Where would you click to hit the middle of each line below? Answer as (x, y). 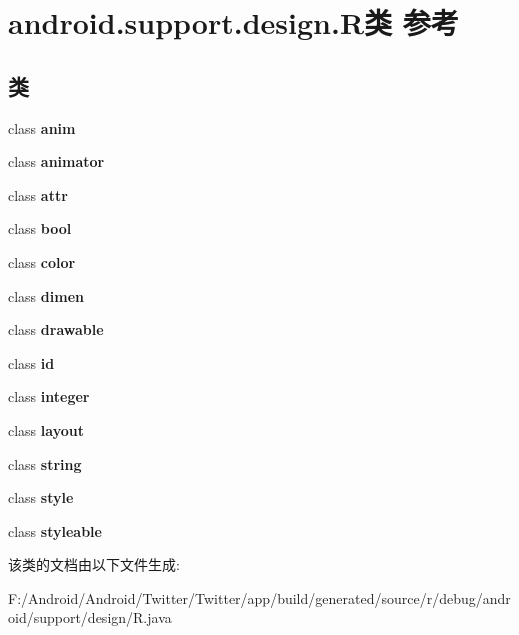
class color (42, 261)
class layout (46, 429)
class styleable (55, 530)
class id (31, 362)
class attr (38, 194)
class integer (49, 396)
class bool (40, 228)
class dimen (46, 295)
